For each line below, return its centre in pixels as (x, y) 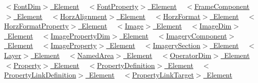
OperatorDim (191, 55)
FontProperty (117, 6)
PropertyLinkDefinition (40, 75)
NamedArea (96, 55)
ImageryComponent (196, 35)
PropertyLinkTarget (163, 75)
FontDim (27, 6)
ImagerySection (176, 45)
